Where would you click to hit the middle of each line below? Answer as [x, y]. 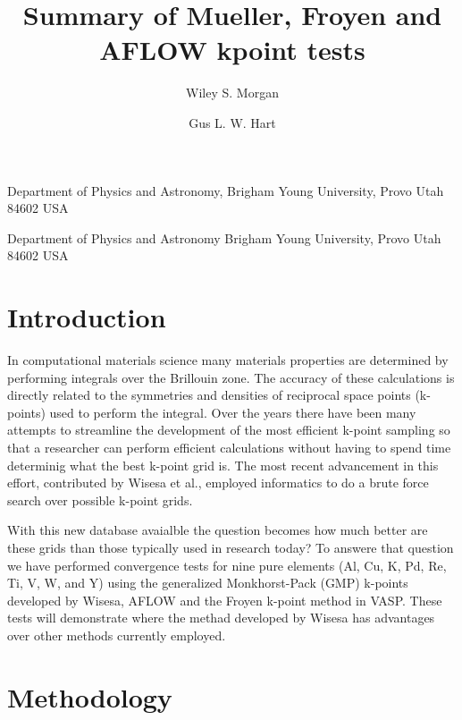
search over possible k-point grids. [100, 500]
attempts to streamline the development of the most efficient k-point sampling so [229, 430]
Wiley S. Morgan [232, 93]
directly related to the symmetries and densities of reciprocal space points [209, 395]
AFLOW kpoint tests [232, 50]
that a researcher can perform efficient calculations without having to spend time [229, 447]
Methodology [90, 696]
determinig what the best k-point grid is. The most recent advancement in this [223, 465]
